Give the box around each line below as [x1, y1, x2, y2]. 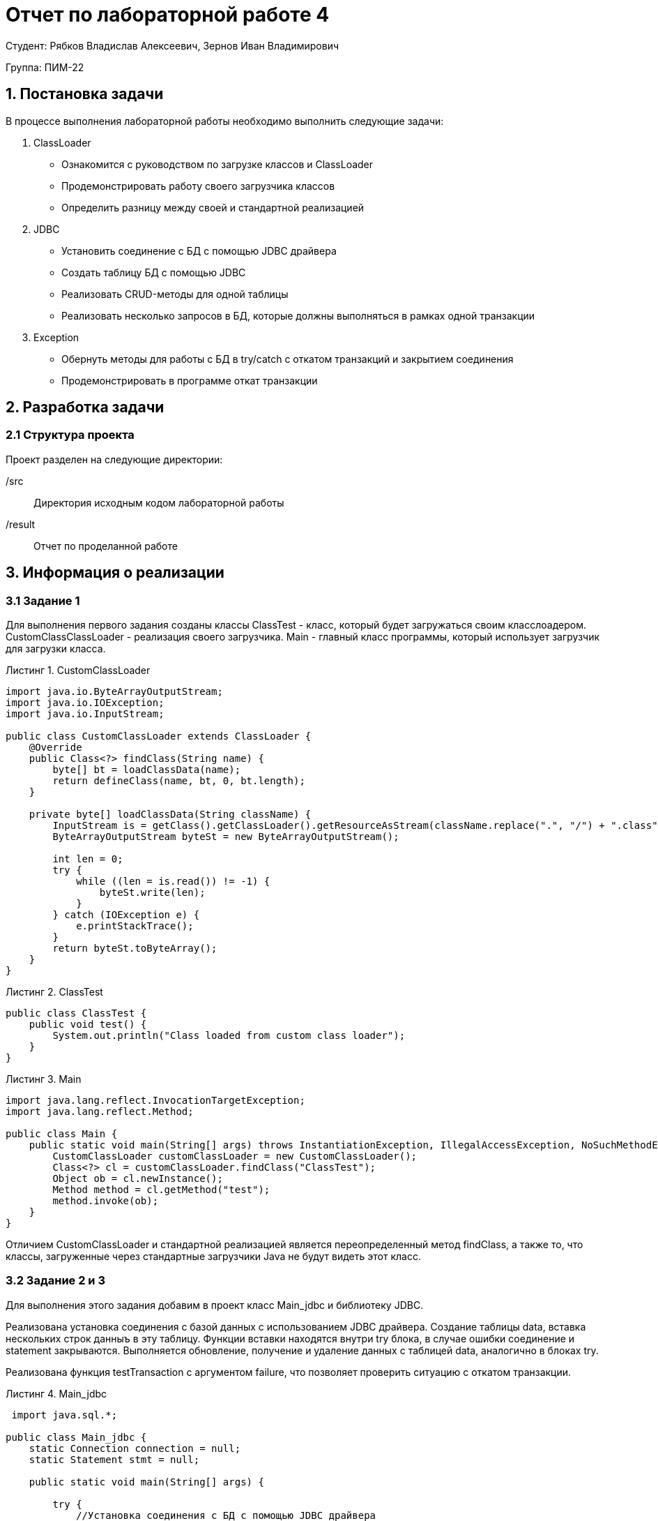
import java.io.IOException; [6, 697, 164, 709]
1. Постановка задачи [6, 85, 164, 103]
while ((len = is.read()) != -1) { [76, 876, 270, 887]
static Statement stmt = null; [29, 1453, 200, 1465]
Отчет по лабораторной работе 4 [6, 3, 330, 27]
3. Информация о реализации [6, 564, 224, 582]
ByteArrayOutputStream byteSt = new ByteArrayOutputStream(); [52, 831, 399, 843]
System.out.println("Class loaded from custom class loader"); [52, 1030, 406, 1042]
